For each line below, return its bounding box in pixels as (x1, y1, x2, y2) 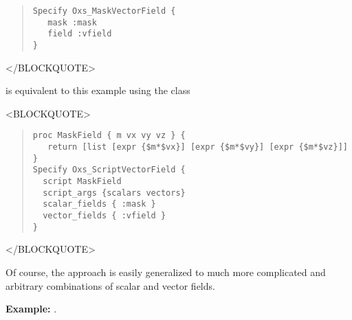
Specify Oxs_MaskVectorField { (32, 6, 176, 16)
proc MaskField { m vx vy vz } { (32, 130, 186, 141)
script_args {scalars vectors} (43, 187, 186, 198)
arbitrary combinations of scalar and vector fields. (5, 278, 215, 293)
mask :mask (47, 17, 97, 27)
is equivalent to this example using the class (5, 83, 190, 98)
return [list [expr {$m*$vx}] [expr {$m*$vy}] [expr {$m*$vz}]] (47, 142, 348, 152)
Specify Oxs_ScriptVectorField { (32, 165, 186, 175)
